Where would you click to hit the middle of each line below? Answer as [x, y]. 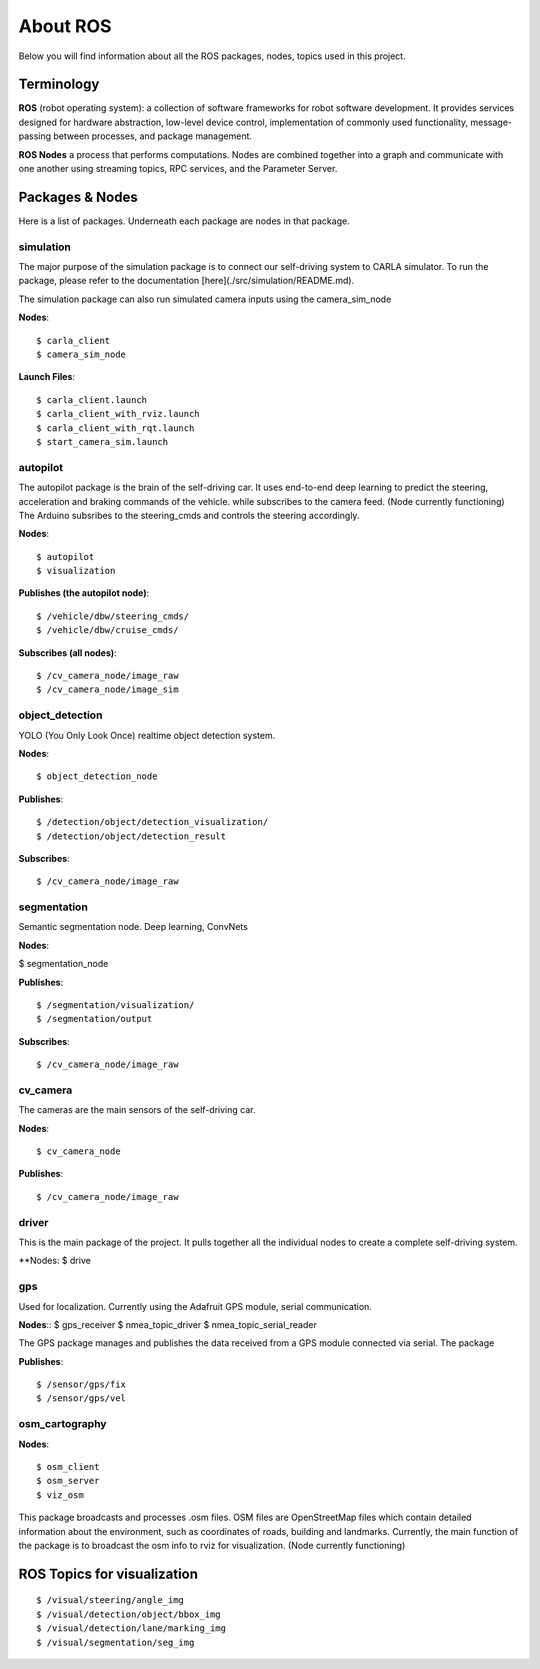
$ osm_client [68, 1467]
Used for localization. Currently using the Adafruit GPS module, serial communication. [195, 1306]
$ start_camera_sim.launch [102, 441]
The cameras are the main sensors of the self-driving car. [137, 1110]
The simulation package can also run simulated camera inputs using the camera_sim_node [205, 299]
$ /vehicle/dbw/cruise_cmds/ [107, 630]
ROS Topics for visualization [108, 1573]
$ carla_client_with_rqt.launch [115, 428]
